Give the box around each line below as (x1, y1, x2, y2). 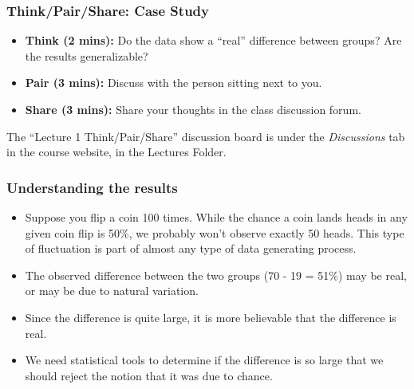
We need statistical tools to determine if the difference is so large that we (25, 352, 384, 368)
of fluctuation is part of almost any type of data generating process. (25, 240, 357, 257)
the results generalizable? (25, 47, 148, 64)
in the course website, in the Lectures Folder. (6, 143, 227, 160)
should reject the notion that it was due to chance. (25, 367, 273, 383)
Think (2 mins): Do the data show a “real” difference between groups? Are (25, 32, 402, 49)
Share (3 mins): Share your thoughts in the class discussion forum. (25, 101, 361, 117)
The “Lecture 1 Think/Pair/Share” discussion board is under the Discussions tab (6, 128, 405, 144)
